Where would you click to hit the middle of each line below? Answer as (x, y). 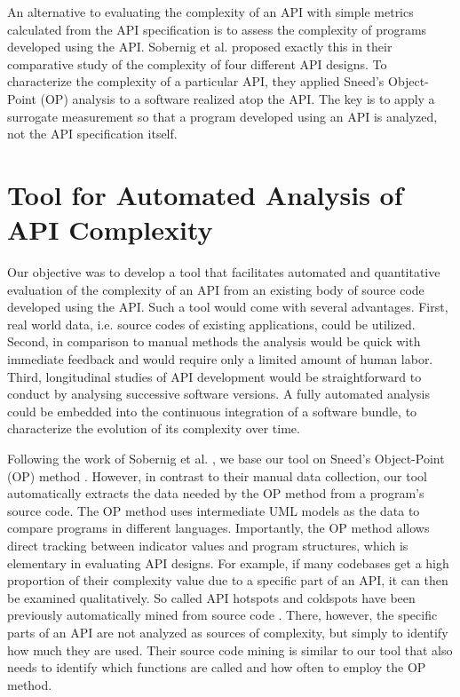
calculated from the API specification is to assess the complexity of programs (217, 29)
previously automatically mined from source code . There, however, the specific (222, 615)
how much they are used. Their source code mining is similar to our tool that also (230, 649)
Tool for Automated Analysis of (205, 194)
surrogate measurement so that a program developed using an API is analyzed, (222, 116)
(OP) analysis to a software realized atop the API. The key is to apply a (238, 98)
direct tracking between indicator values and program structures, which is (208, 545)
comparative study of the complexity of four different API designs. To (197, 63)
